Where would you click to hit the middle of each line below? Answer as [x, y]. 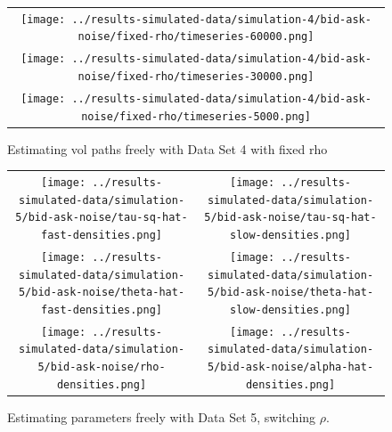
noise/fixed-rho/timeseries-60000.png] [196, 37]
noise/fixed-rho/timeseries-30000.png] [196, 76]
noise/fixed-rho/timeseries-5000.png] [196, 116]
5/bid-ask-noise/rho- [102, 367]
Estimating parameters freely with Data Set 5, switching [162, 416]
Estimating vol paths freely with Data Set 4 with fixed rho [167, 148]
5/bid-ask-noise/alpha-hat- [290, 367]
